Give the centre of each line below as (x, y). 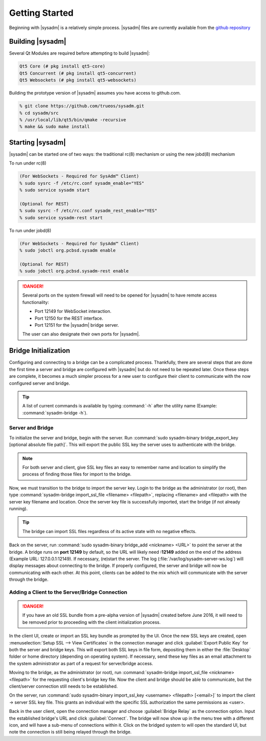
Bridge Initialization (40, 351)
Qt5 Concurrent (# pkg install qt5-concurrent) (78, 73)
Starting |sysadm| (37, 142)
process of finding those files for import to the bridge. (77, 474)
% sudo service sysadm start (55, 190)
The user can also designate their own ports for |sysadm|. (81, 334)
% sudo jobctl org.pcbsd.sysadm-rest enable (74, 271)
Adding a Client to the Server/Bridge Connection (68, 592)
